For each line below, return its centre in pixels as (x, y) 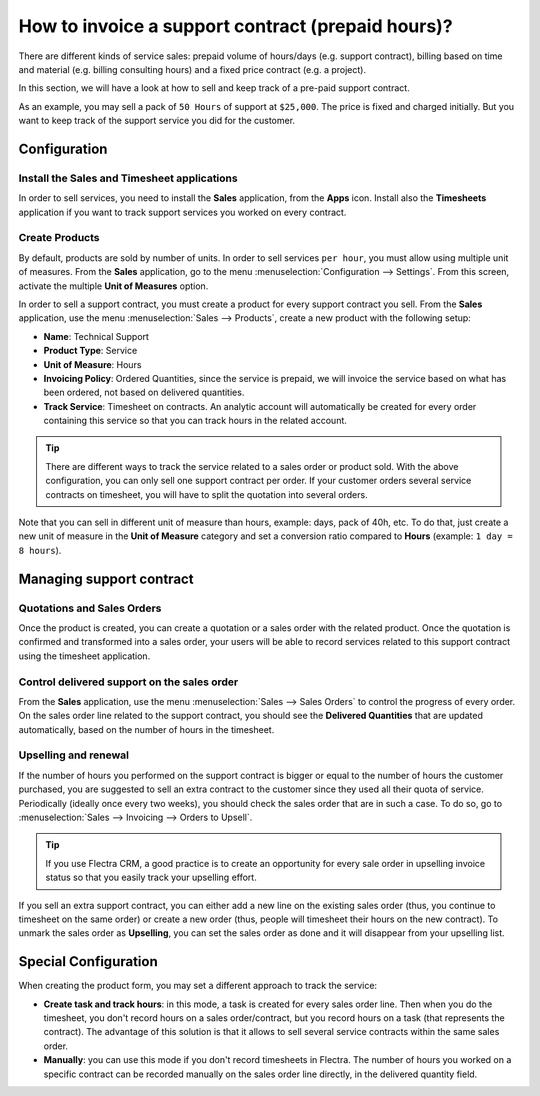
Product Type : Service (90, 351)
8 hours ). (40, 550)
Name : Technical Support (96, 336)
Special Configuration (88, 961)
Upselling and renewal (74, 755)
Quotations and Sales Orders (90, 608)
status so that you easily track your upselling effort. (151, 877)
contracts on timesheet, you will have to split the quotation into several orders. (207, 494)
